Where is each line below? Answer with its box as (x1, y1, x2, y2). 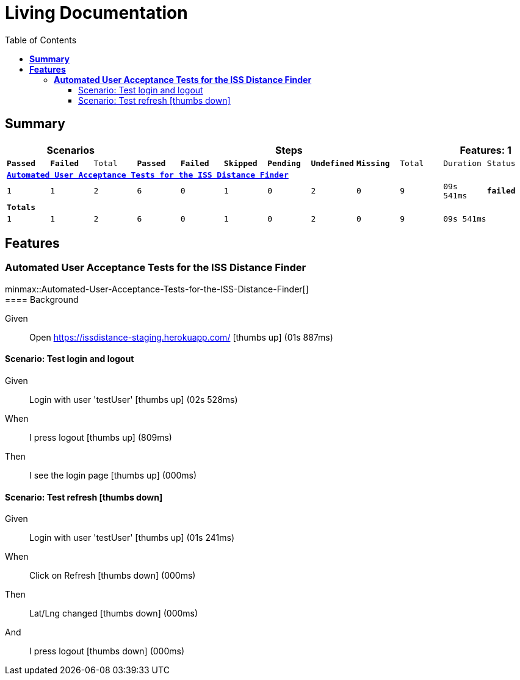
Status (486, 158, 516, 168)
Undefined (311, 158, 354, 168)
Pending (267, 158, 301, 168)
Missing (356, 158, 390, 168)
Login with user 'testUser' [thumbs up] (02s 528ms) (29, 394, 238, 405)
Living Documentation (5, 2, 188, 23)
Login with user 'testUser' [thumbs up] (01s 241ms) (29, 532, 234, 543)
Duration (443, 158, 482, 168)
